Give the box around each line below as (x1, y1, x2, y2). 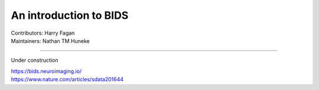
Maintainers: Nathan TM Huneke (11, 37, 90, 44)
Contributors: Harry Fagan (11, 29, 75, 36)
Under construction (11, 56, 58, 64)
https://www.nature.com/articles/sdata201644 (11, 76, 124, 83)
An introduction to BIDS (11, 9, 129, 22)
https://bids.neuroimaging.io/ (11, 68, 82, 75)
